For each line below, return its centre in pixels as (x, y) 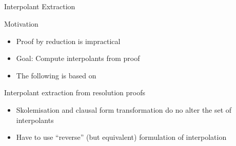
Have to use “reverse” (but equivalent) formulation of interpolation (121, 137)
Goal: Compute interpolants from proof (78, 58)
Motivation (21, 23)
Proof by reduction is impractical (68, 41)
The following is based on (56, 75)
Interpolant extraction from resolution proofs (75, 92)
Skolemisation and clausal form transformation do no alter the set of (124, 109)
